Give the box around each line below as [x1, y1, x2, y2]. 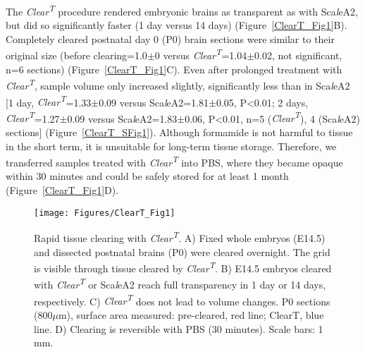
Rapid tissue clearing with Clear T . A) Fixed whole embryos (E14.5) [34, 229, 326, 245]
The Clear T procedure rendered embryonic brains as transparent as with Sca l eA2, [6, 2, 358, 18]
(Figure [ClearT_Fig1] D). [6, 183, 119, 198]
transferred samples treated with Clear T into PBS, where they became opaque [6, 153, 343, 169]
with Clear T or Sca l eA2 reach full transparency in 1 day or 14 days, [34, 275, 326, 292]
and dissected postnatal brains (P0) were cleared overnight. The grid [34, 244, 330, 259]
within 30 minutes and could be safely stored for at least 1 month [6, 169, 289, 183]
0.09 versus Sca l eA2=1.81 [99, 95, 209, 109]
